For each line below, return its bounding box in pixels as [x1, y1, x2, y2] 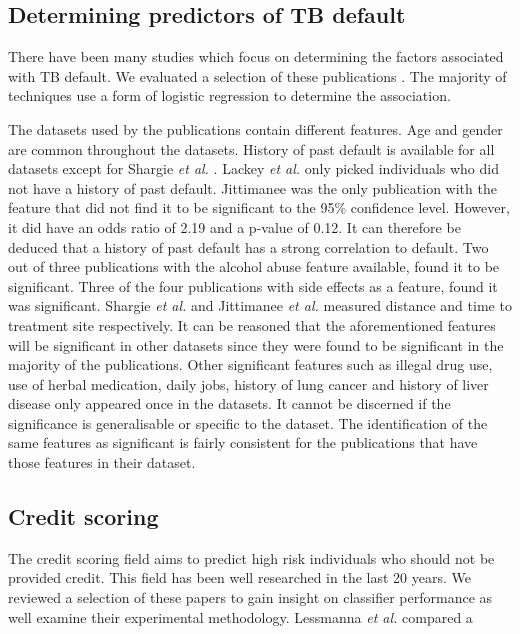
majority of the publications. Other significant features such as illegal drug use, [8, 354, 493, 375]
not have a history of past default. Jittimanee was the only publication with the [8, 177, 497, 198]
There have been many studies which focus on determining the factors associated [8, 46, 504, 67]
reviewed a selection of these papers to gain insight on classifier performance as [8, 587, 493, 608]
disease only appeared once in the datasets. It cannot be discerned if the [8, 393, 451, 414]
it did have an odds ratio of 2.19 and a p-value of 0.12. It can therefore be [8, 216, 461, 237]
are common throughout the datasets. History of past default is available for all [8, 138, 495, 159]
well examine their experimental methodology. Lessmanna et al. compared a [8, 606, 473, 627]
